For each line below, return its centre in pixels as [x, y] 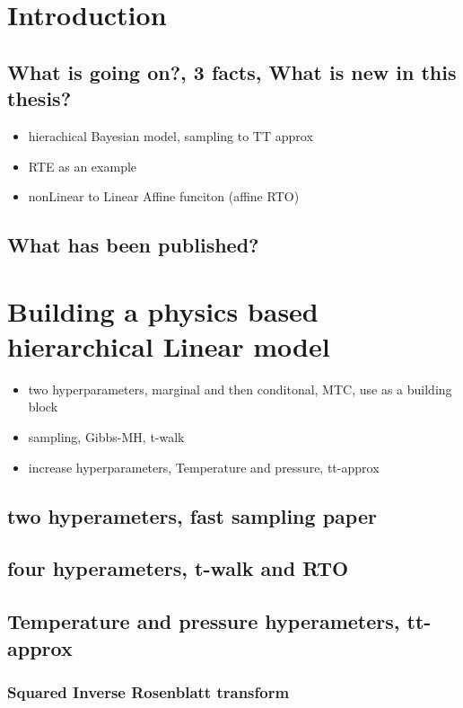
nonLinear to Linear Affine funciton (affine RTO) [164, 196]
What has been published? [133, 245]
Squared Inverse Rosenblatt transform [149, 691]
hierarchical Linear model [169, 345]
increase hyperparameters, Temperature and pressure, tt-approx [204, 467]
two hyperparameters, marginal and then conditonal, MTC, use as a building [240, 389]
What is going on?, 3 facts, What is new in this [232, 71]
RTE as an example [83, 166]
